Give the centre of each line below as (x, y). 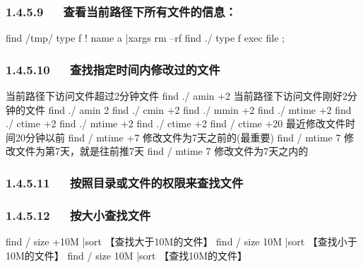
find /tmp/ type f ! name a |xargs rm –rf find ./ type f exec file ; (145, 38)
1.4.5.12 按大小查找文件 (78, 215)
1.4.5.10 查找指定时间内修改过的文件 (113, 69)
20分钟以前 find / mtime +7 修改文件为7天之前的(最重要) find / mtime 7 (178, 137)
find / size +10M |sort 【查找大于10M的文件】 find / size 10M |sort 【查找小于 (181, 241)
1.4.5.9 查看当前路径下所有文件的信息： (121, 11)
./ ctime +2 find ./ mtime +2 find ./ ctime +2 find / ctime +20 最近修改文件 (176, 123)
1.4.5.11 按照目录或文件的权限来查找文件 (125, 182)
